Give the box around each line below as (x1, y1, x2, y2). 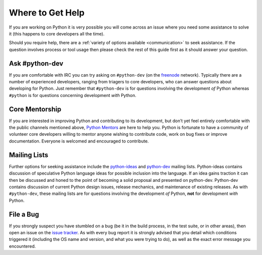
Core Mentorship (9, 105, 62, 113)
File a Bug (9, 210, 39, 218)
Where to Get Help (9, 7, 85, 18)
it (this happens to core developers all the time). (9, 31, 105, 36)
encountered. (9, 243, 36, 249)
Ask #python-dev (9, 59, 64, 67)
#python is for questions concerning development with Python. (9, 92, 137, 98)
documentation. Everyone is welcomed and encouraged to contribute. (9, 138, 149, 144)
